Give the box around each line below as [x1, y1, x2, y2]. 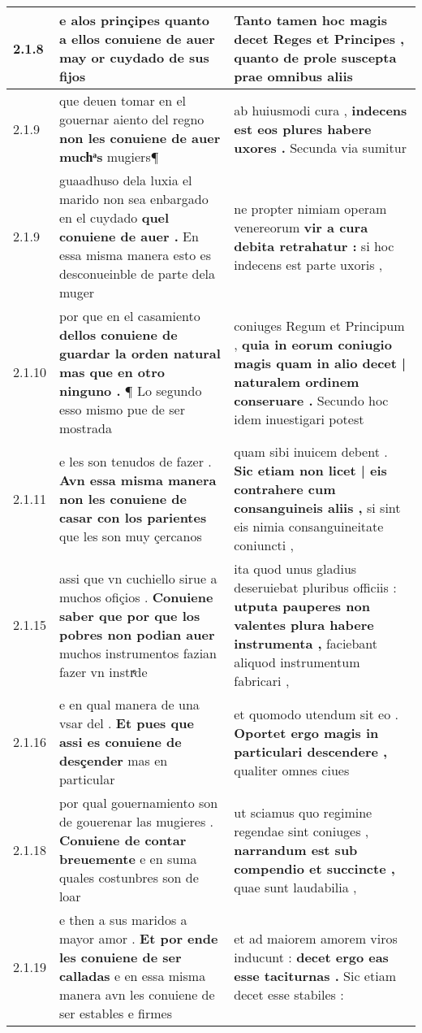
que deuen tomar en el [58, 91, 186, 110]
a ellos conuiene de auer [58, 29, 215, 48]
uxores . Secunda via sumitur [234, 137, 407, 157]
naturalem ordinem [234, 371, 360, 391]
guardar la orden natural [58, 344, 221, 362]
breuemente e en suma [58, 849, 197, 868]
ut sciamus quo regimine [234, 802, 372, 822]
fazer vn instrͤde [58, 662, 148, 681]
